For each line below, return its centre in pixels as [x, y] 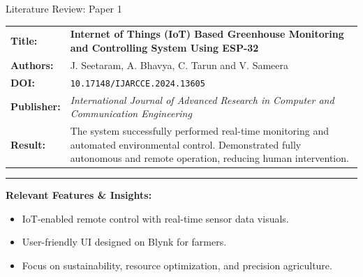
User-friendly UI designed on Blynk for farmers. [124, 242]
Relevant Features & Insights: [79, 195]
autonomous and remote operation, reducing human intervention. [209, 158]
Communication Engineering [131, 113]
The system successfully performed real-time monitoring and [199, 130]
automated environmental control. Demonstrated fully [186, 144]
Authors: [32, 65]
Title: [24, 41]
